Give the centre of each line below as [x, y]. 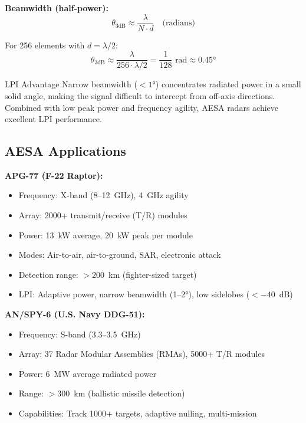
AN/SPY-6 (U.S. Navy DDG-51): [75, 314]
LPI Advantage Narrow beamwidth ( [71, 84]
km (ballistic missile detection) [129, 393]
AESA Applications [65, 151]
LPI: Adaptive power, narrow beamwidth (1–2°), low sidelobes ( [134, 294]
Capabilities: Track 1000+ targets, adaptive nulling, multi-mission [138, 413]
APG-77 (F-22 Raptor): [54, 175]
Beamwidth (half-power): [57, 8]
